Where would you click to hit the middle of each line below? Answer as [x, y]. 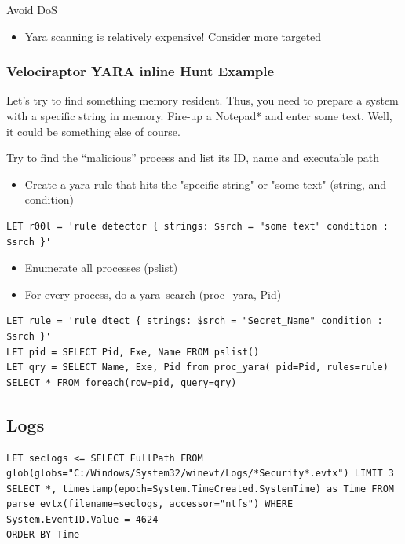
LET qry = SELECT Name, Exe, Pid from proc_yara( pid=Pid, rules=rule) [197, 368]
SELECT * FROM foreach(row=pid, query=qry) [122, 382]
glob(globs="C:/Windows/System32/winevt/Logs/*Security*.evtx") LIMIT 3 [200, 474]
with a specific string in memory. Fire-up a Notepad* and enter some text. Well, [199, 116]
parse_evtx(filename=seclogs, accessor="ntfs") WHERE [150, 504]
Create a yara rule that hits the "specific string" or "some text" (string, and [206, 184]
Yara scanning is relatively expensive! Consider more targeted [173, 36]
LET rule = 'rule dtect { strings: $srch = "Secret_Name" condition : [195, 321]
